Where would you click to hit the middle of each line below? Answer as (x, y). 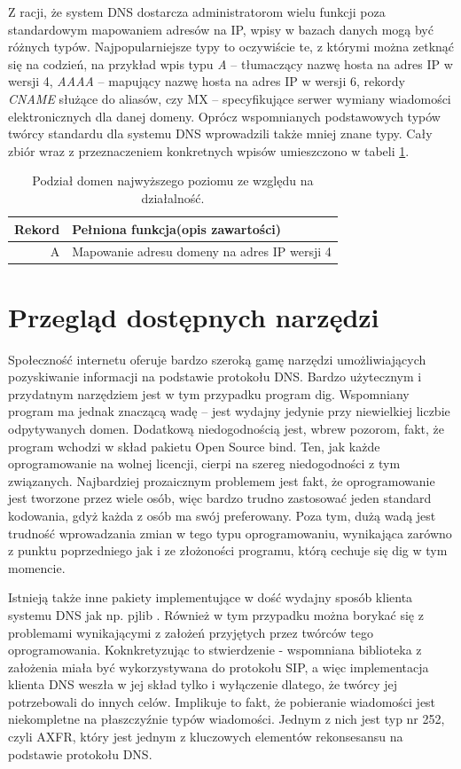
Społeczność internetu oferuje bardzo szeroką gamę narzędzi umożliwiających (217, 359)
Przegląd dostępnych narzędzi (194, 316)
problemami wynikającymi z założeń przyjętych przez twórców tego (191, 632)
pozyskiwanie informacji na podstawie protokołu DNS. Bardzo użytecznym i (215, 377)
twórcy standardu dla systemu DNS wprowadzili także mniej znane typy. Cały (220, 133)
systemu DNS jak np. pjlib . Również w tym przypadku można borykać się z (216, 614)
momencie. (37, 567)
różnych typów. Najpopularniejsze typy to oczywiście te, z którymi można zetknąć (231, 47)
